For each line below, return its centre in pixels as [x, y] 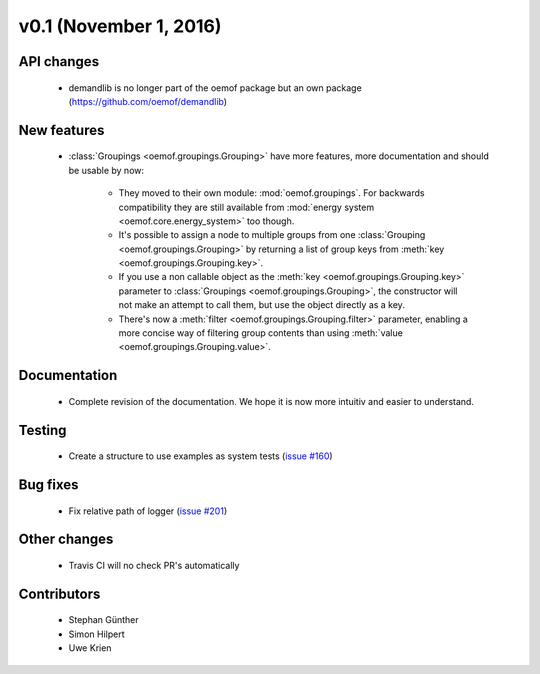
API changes [59, 61]
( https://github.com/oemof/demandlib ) [148, 101]
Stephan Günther [103, 620]
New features [61, 130]
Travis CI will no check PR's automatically [154, 566]
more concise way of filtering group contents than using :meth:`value [261, 333]
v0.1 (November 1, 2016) [120, 26]
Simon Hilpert [96, 634]
